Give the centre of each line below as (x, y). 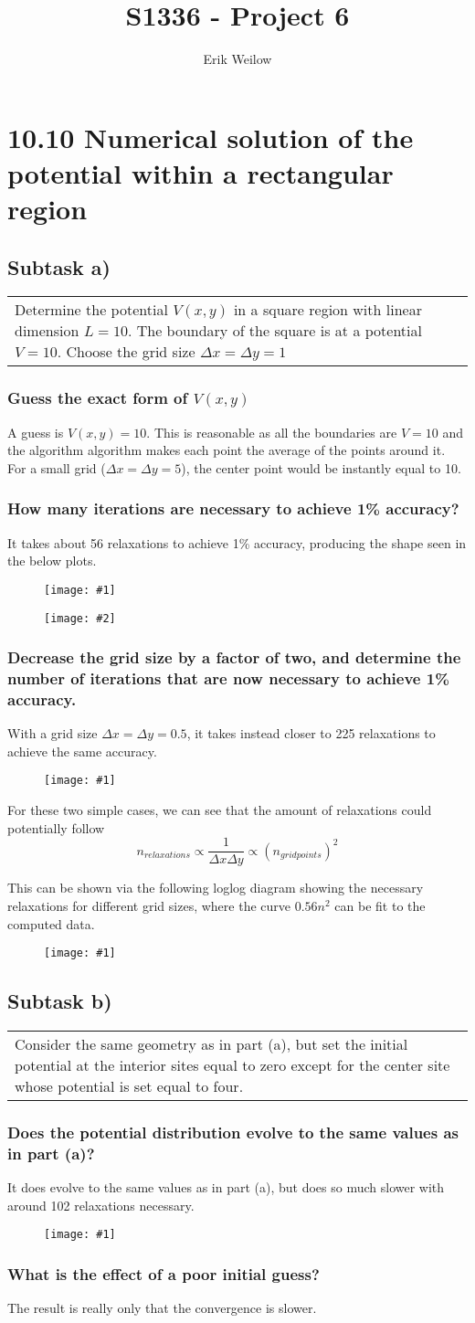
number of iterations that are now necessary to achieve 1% (228, 678)
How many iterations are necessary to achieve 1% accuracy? (233, 508)
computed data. (51, 923)
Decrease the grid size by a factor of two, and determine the (234, 657)
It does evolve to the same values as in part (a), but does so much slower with (226, 1187)
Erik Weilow (237, 59)
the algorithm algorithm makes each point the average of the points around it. (227, 450)
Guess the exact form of (98, 398)
